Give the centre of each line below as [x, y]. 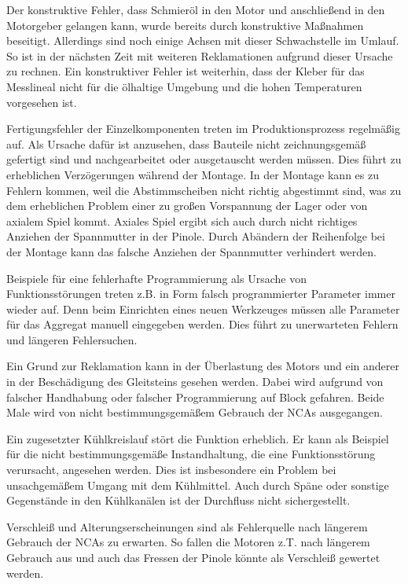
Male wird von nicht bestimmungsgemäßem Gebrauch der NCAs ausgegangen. [195, 412]
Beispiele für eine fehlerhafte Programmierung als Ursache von [156, 278]
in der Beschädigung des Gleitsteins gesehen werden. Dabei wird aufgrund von [195, 382]
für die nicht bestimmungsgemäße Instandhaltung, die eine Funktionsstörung [191, 454]
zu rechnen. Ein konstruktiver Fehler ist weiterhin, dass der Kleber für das [186, 71]
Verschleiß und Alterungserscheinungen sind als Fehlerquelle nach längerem [187, 526]
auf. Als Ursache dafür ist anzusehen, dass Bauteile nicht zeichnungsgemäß [186, 143]
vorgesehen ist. [42, 102]
